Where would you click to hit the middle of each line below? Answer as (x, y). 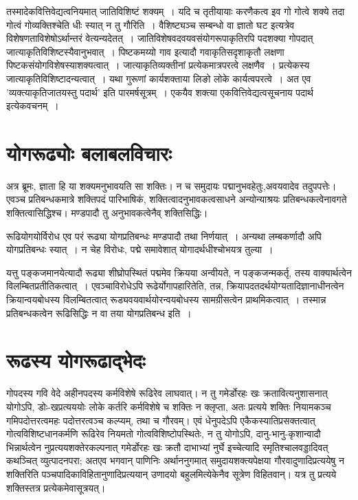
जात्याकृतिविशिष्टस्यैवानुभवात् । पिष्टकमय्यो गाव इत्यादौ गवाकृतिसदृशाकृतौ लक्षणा (145, 51)
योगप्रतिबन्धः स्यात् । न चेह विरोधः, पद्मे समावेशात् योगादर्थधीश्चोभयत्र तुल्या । (140, 249)
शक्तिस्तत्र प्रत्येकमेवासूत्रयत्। (56, 487)
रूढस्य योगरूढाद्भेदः (76, 360)
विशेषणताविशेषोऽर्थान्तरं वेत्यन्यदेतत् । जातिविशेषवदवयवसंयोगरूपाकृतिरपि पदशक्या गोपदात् (160, 38)
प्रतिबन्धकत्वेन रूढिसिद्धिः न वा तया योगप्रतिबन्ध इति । (99, 313)
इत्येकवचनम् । (33, 106)
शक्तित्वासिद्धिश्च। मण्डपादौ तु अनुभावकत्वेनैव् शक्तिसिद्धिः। (107, 213)
